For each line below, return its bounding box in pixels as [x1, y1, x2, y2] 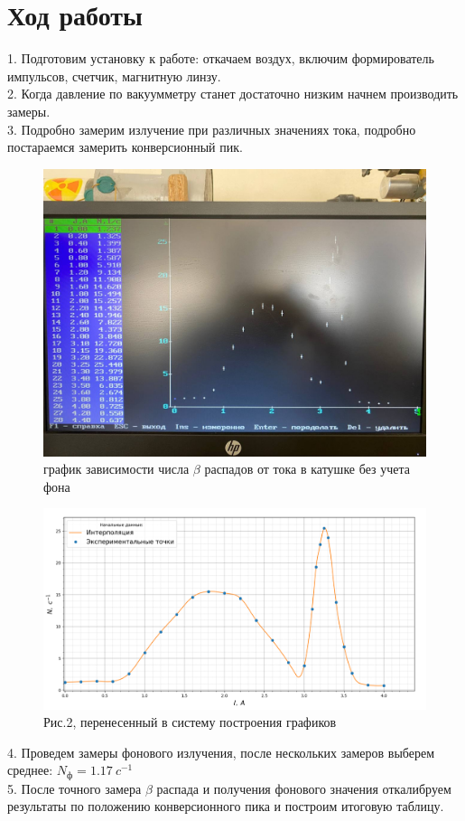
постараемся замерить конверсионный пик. [7, 137, 243, 156]
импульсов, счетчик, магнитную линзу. [7, 66, 221, 85]
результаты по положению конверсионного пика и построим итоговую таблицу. [7, 797, 444, 816]
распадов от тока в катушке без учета [204, 459, 410, 478]
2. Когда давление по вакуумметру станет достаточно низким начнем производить [7, 84, 459, 103]
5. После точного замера [7, 779, 142, 797]
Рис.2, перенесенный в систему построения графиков [43, 712, 337, 731]
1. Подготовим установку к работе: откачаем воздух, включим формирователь [7, 49, 434, 68]
